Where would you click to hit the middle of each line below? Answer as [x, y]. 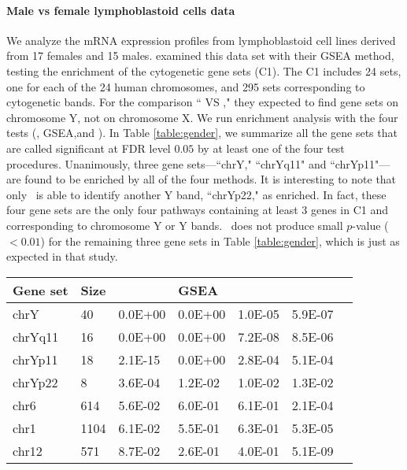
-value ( [370, 225]
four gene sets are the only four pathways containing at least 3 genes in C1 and [198, 210]
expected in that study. [62, 256]
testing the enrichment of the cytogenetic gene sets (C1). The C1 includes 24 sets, [204, 70]
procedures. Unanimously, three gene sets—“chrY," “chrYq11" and [166, 163]
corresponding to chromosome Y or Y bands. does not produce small [175, 225]
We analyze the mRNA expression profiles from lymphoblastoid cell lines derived [201, 40]
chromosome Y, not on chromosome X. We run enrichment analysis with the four [202, 117]
